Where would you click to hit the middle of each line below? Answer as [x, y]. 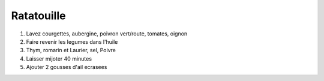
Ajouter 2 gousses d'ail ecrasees [67, 67]
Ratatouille [38, 16]
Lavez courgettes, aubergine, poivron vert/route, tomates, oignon [107, 34]
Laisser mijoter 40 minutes [59, 58]
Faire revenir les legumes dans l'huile [72, 41]
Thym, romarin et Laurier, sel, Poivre [71, 50]
